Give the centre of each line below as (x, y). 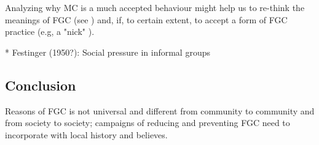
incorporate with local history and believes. (86, 134)
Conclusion (41, 85)
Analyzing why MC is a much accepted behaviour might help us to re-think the (155, 7)
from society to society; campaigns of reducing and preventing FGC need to (148, 123)
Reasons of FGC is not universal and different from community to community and (160, 110)
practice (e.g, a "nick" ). (50, 32)
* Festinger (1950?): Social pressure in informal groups (108, 52)
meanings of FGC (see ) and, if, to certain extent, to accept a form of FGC (146, 19)
